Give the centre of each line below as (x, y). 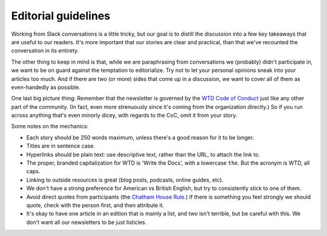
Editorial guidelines (61, 16)
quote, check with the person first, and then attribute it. (95, 205)
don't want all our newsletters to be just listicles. (87, 222)
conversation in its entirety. (45, 51)
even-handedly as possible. (46, 87)
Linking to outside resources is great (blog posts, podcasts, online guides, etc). (125, 180)
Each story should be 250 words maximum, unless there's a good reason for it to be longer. (140, 137)
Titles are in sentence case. (61, 146)
